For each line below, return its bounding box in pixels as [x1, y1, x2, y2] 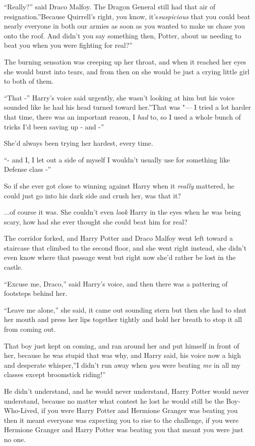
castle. [4, 262, 23, 272]
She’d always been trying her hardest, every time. [4, 138, 153, 148]
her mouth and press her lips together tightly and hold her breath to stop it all [4, 314, 242, 324]
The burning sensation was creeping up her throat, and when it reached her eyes [4, 56, 246, 66]
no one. [4, 434, 26, 444]
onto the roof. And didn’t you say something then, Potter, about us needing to [4, 30, 241, 40]
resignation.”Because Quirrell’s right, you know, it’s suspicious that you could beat [4, 11, 251, 21]
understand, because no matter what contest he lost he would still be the [4, 395, 224, 406]
